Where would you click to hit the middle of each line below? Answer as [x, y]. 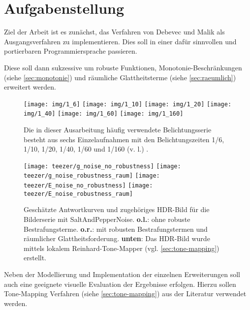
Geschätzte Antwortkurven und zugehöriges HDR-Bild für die [117, 209]
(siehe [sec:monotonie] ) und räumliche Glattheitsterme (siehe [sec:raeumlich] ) [120, 77]
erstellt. [35, 258]
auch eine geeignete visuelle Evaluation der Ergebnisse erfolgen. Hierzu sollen [120, 284]
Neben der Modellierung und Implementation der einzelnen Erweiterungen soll [122, 274]
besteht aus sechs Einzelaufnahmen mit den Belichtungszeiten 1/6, [124, 139]
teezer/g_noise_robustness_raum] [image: [92, 176]
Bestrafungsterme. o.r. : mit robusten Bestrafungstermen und [116, 229]
